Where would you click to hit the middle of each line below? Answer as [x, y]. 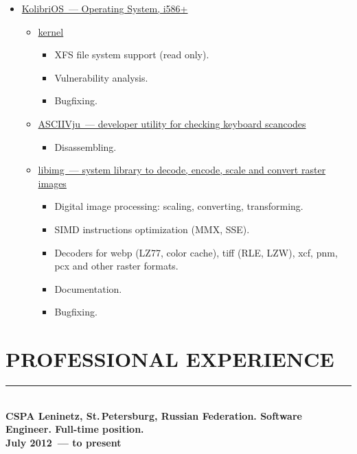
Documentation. [88, 288]
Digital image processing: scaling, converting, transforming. [179, 206]
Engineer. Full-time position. [75, 429]
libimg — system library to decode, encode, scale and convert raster [182, 170]
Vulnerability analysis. [101, 77]
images [52, 183]
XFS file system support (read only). [132, 55]
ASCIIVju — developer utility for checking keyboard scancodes [172, 123]
